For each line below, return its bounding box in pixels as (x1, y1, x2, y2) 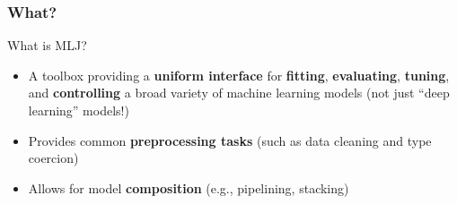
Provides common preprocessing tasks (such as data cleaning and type (28, 131, 432, 149)
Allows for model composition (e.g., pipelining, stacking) (28, 178, 349, 197)
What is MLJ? (7, 36, 87, 55)
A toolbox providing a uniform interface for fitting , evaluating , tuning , (28, 65, 450, 84)
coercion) (28, 149, 79, 167)
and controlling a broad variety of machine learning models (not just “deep (28, 83, 450, 102)
